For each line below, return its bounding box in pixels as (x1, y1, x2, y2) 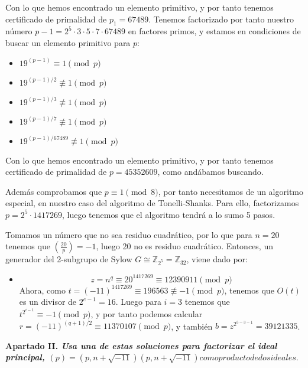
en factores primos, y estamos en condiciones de (128, 25, 301, 37)
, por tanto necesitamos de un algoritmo (158, 185, 304, 197)
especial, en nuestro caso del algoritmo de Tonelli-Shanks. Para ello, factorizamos (5, 197, 299, 209)
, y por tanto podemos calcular (90, 308, 203, 320)
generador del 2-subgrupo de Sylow (5, 253, 132, 265)
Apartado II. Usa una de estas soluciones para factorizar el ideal (5, 339, 277, 351)
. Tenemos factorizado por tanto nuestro (148, 12, 294, 25)
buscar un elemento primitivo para (5, 36, 131, 48)
